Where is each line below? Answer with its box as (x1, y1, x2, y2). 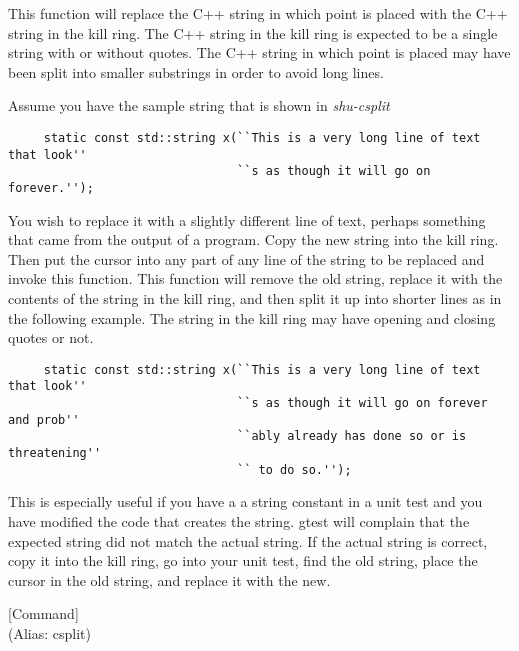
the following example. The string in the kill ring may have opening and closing (8, 307, 496, 328)
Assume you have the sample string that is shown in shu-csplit (8, 95, 390, 116)
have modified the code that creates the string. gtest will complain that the (8, 510, 470, 531)
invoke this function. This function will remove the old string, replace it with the (8, 268, 503, 289)
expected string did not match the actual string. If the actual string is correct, (8, 530, 488, 551)
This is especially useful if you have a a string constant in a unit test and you (8, 491, 483, 512)
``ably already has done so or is (237, 429, 467, 444)
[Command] (8, 603, 79, 624)
